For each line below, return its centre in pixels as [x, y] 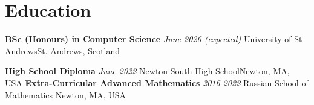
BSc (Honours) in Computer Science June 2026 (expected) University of [148, 39]
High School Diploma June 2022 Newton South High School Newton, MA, [147, 71]
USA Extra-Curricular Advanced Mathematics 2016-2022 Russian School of [157, 82]
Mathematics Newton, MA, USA [65, 94]
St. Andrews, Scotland [79, 50]
